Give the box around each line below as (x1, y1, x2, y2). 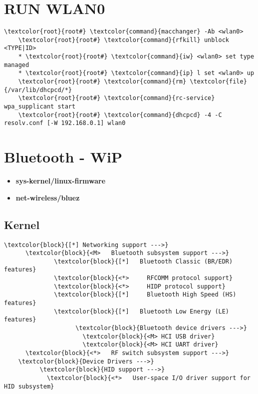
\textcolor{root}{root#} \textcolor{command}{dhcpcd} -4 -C (18, 111, 222, 118)
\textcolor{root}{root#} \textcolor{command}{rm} (18, 78, 187, 85)
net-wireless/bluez (15, 192, 80, 202)
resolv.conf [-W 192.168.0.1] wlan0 (4, 119, 126, 127)
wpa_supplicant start (4, 103, 76, 110)
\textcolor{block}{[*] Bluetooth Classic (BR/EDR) (54, 257, 233, 265)
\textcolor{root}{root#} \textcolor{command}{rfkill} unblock (18, 36, 230, 43)
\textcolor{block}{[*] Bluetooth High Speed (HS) (54, 291, 237, 298)
